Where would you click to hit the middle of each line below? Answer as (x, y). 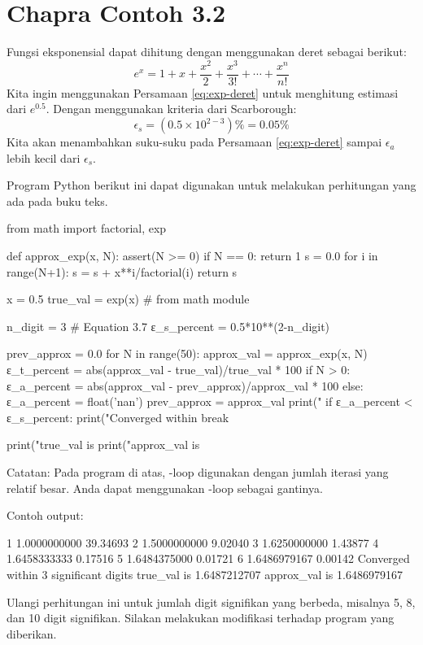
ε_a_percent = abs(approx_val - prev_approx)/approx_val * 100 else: (185, 385)
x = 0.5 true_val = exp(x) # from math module (128, 299)
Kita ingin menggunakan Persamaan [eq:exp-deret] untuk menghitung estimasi (203, 92)
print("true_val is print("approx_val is (103, 445)
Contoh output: (45, 515)
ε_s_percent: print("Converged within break (118, 417)
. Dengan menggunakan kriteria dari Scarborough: (171, 109)
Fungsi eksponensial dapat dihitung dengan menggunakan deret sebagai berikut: (207, 52)
